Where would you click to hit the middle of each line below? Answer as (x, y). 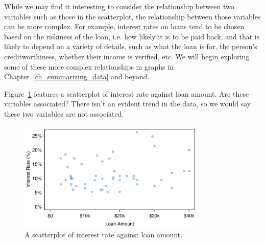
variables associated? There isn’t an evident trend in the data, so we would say (128, 104)
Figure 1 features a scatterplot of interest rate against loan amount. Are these (127, 93)
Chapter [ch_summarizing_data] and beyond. (77, 76)
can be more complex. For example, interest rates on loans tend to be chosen (124, 26)
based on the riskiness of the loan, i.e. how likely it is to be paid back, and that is (132, 36)
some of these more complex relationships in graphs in (89, 66)
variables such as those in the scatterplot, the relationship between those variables (132, 16)
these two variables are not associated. (64, 113)
